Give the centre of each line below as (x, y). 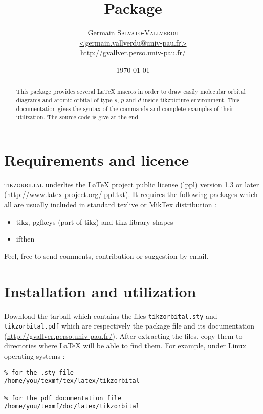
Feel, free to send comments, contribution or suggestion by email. (106, 256)
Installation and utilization (100, 291)
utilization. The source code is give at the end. (78, 117)
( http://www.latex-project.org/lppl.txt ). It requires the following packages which (131, 194)
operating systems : (35, 356)
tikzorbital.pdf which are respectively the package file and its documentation (129, 326)
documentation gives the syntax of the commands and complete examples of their (125, 108)
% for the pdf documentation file (63, 398)
